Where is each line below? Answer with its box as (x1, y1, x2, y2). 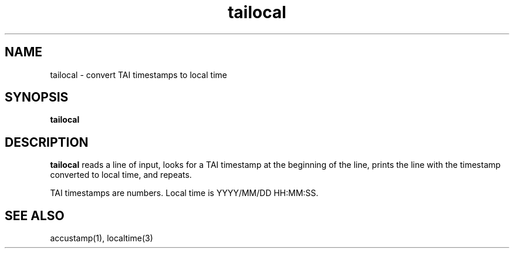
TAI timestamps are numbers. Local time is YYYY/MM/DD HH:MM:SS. (50, 188, 319, 198)
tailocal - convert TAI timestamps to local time (50, 69, 227, 80)
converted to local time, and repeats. (50, 170, 192, 180)
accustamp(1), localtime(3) (50, 233, 153, 244)
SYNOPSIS (5, 90, 69, 105)
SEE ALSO (5, 208, 65, 223)
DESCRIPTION (5, 134, 89, 150)
